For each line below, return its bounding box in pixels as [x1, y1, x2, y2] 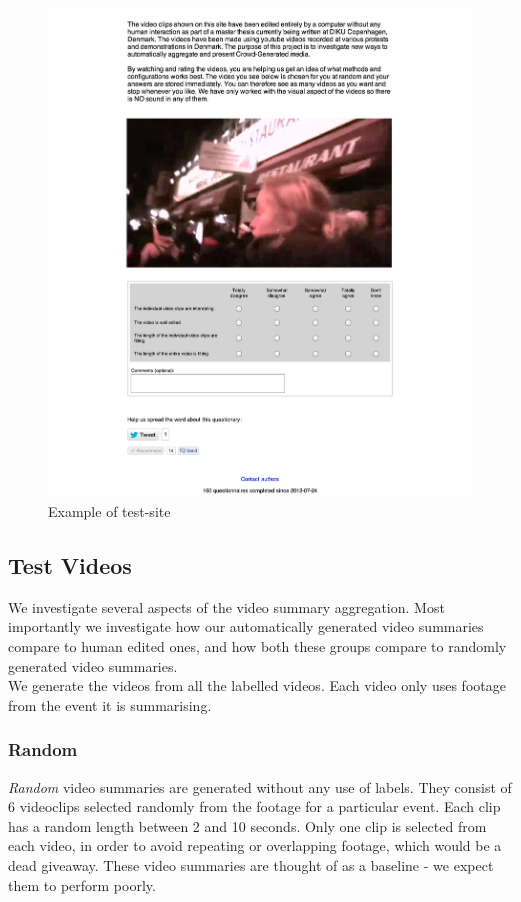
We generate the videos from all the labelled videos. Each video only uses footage [8, 675, 506, 696]
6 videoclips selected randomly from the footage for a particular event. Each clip [8, 796, 501, 817]
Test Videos [8, 550, 132, 581]
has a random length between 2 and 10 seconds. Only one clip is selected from [8, 815, 487, 836]
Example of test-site [48, 501, 171, 522]
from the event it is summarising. [8, 694, 212, 715]
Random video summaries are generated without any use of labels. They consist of [8, 776, 512, 797]
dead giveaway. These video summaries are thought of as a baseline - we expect [8, 855, 494, 876]
